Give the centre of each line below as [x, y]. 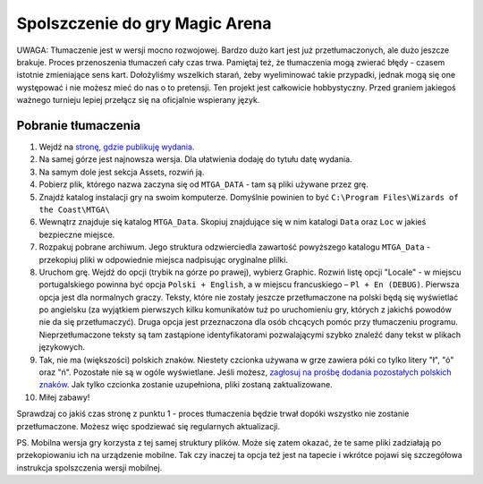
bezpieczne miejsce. [77, 234]
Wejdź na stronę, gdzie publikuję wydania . [117, 147]
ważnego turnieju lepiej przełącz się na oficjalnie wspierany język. [138, 100]
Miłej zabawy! [64, 397]
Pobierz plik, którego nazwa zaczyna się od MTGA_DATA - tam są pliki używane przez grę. [203, 184]
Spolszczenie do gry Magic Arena [144, 23]
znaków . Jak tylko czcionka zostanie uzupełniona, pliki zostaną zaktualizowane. [186, 385]
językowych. [62, 347]
